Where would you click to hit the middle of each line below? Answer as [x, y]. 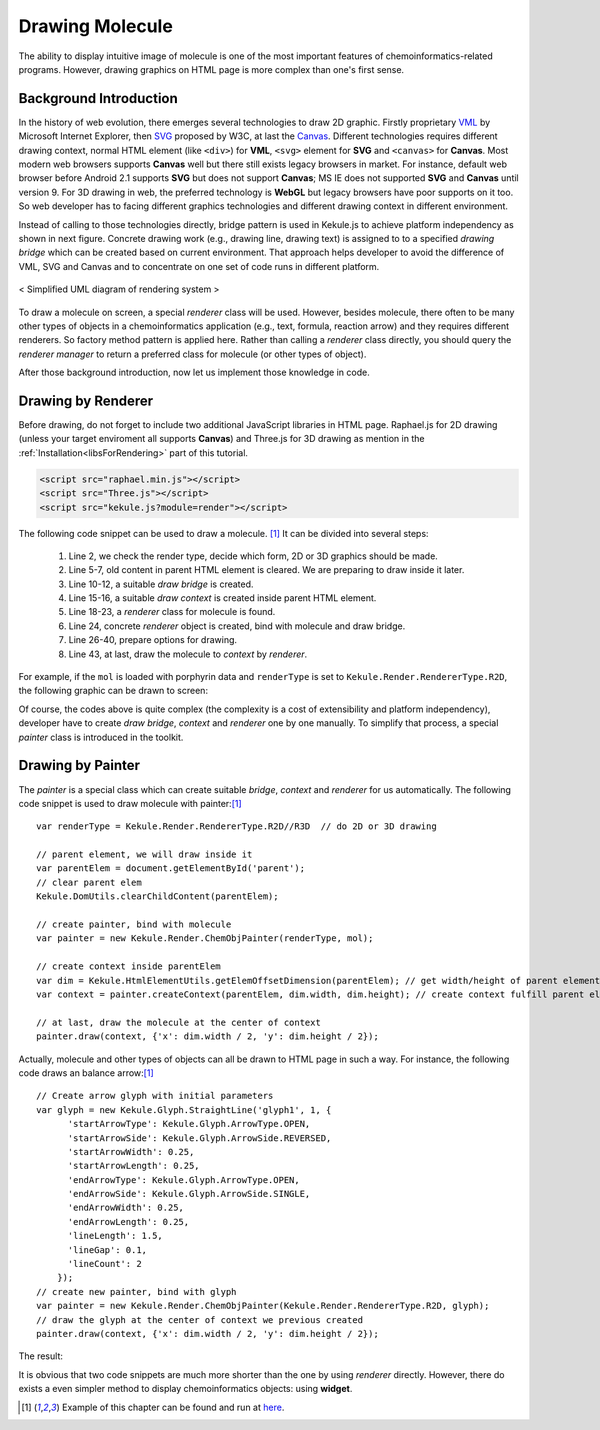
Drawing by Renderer [86, 400]
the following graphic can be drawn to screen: [113, 691]
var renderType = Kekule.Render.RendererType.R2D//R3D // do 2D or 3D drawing [236, 826]
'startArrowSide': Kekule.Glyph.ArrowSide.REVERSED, [199, 1138]
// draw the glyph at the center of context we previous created [200, 1319]
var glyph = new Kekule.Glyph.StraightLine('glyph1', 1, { [184, 1109]
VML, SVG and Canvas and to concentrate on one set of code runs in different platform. [199, 266]
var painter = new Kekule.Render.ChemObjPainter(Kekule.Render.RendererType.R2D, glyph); [263, 1306]
